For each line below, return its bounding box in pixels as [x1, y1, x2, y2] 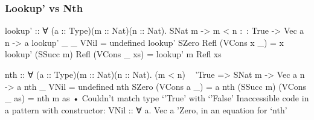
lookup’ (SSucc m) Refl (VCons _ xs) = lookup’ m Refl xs [5, 48, 222, 60]
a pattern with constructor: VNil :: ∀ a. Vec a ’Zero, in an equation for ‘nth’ [5, 103, 287, 116]
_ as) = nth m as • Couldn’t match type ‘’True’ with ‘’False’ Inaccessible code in [5, 92, 309, 104]
